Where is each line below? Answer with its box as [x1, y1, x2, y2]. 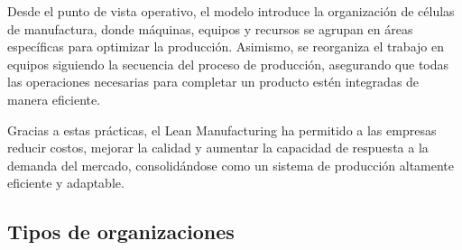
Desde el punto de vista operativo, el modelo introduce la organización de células [7, 2, 455, 20]
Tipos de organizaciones [7, 218, 235, 245]
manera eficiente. [7, 89, 101, 108]
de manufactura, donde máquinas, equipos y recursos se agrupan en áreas [7, 19, 413, 38]
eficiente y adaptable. [7, 173, 125, 192]
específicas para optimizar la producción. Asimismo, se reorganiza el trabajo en [7, 37, 444, 56]
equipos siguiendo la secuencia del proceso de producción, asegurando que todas [7, 54, 449, 73]
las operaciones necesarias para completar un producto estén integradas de [7, 72, 420, 91]
